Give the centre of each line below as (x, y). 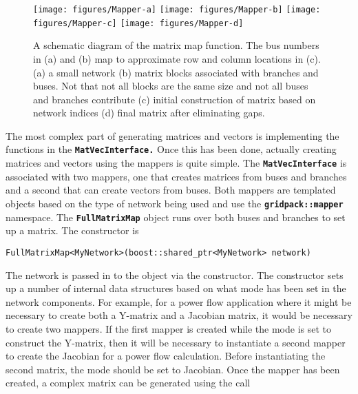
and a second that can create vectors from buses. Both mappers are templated (171, 190)
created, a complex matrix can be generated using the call (128, 383)
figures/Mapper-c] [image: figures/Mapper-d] (138, 23)
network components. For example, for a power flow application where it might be (179, 301)
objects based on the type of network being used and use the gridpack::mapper (175, 203)
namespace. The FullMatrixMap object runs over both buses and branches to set (176, 217)
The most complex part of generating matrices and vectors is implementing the (172, 135)
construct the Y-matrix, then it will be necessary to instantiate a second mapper (176, 342)
